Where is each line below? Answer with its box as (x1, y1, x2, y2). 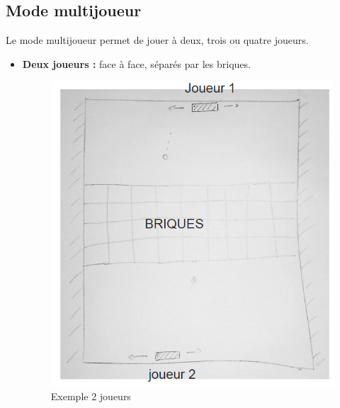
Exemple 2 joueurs (50, 389, 131, 404)
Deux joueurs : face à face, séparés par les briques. (22, 56, 251, 71)
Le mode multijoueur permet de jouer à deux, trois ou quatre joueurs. (6, 33, 309, 47)
